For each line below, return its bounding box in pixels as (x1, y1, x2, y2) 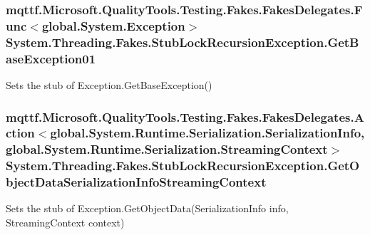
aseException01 (6, 49, 96, 67)
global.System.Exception (41, 16, 185, 34)
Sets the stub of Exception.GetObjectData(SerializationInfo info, (6, 201, 289, 216)
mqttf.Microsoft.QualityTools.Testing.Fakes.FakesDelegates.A (6, 108, 364, 125)
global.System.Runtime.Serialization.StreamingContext (6, 140, 328, 158)
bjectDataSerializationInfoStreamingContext (6, 173, 267, 191)
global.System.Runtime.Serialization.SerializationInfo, (50, 124, 365, 142)
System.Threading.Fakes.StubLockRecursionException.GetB (6, 33, 359, 51)
